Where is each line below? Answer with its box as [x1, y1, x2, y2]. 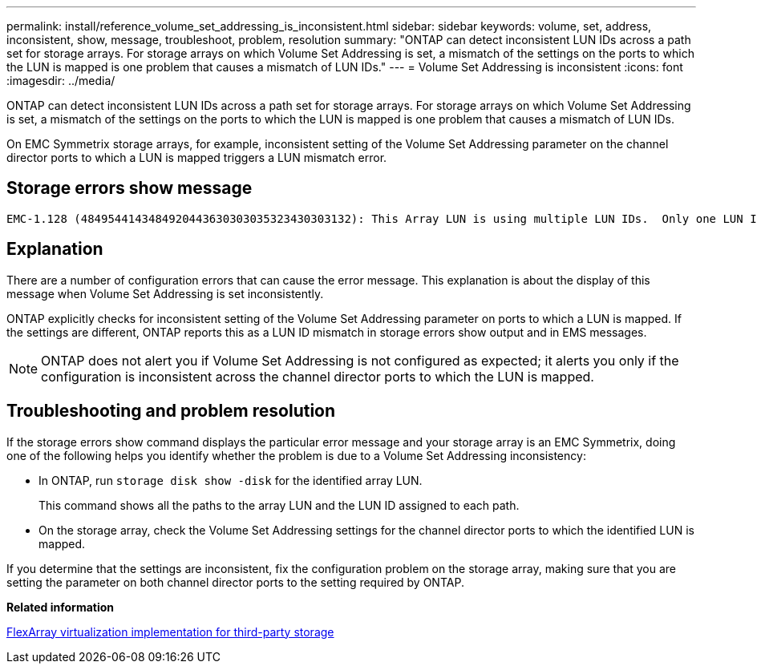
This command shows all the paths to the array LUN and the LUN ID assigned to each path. [38, 498, 520, 512]
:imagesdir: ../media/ [6, 74, 115, 87]
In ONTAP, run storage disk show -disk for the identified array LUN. [38, 473, 423, 487]
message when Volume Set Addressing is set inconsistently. [6, 286, 324, 301]
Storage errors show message [6, 178, 253, 199]
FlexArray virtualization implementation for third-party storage [6, 624, 334, 639]
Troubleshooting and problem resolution [6, 401, 336, 422]
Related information [6, 599, 115, 614]
